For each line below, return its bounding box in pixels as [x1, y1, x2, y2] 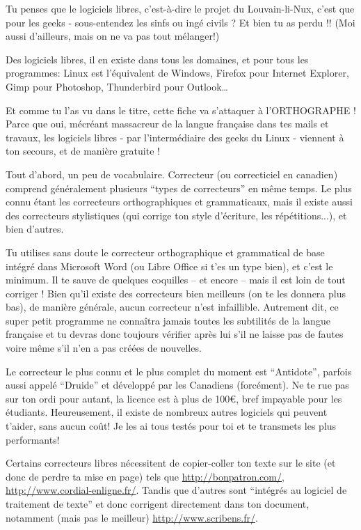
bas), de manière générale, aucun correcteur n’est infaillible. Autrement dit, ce [6, 299, 339, 314]
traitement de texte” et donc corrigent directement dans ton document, [6, 497, 310, 510]
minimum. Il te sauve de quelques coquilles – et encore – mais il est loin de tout [6, 272, 346, 287]
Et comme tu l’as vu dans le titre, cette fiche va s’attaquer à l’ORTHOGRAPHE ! [6, 102, 356, 117]
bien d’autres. [6, 221, 64, 236]
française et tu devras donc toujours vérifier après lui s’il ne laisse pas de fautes [6, 327, 344, 341]
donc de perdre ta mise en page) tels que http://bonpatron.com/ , [6, 469, 284, 483]
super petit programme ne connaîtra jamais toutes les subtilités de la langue [6, 313, 330, 327]
